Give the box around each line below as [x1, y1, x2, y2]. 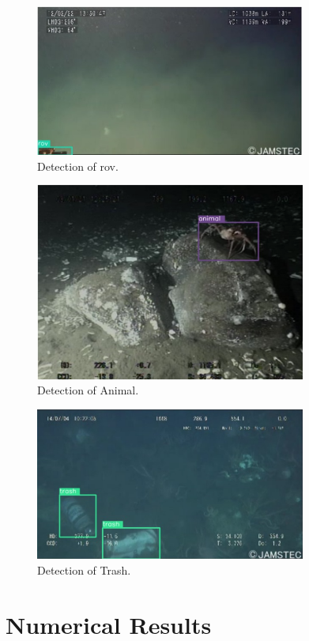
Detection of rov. [37, 157, 119, 174]
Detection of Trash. [37, 561, 131, 578]
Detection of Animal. [37, 382, 139, 398]
